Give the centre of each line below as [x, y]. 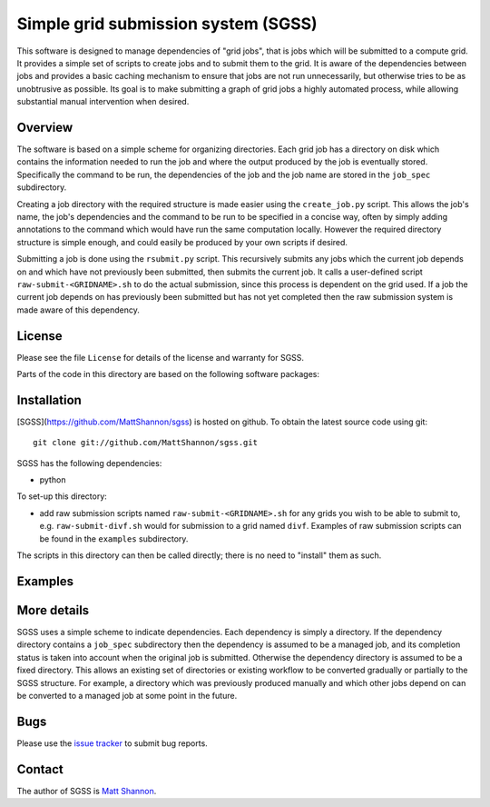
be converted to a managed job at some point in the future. [127, 695]
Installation [49, 400]
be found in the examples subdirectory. [114, 538]
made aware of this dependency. [78, 310]
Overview [45, 127]
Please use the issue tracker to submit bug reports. [112, 743]
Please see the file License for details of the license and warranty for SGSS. [160, 357]
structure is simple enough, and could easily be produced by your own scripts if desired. [182, 242]
